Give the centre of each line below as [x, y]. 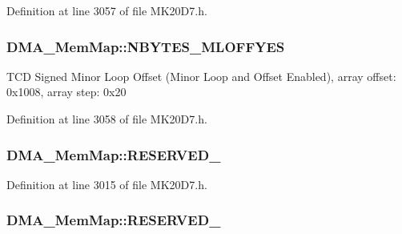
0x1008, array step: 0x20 [66, 92]
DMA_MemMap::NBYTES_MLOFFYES [146, 46]
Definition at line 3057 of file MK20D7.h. [107, 10]
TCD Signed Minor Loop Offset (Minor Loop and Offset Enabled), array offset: [201, 76]
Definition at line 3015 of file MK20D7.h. [107, 184]
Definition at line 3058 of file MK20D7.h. [107, 119]
